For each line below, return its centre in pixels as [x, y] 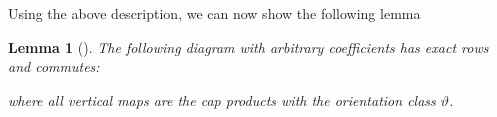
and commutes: [54, 66]
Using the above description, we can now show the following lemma [214, 13]
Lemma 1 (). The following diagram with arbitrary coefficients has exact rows [248, 46]
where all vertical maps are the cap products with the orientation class [222, 99]
